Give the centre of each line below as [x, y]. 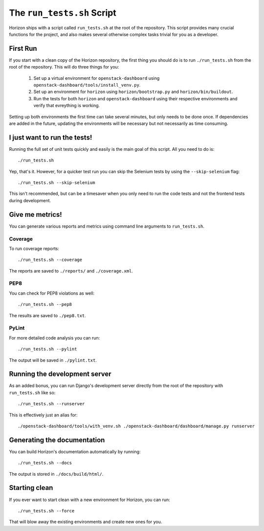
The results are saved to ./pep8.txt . [48, 315]
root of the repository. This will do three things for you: [64, 67]
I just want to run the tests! [51, 137]
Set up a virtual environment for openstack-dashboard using [97, 78]
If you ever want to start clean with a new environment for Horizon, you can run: [90, 500]
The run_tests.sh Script [63, 13]
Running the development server [60, 374]
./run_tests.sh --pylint [47, 349]
